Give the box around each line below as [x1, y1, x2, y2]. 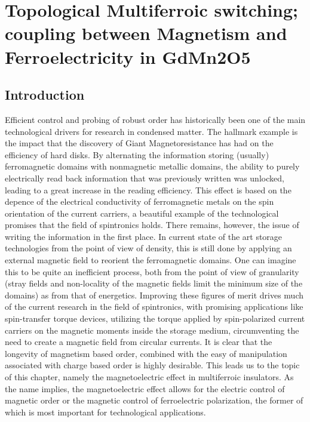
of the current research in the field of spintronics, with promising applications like [5, 300, 303, 313]
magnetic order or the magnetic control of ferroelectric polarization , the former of [5, 394, 303, 406]
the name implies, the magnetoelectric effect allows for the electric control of [5, 382, 285, 395]
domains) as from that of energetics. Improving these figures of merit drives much [5, 288, 303, 301]
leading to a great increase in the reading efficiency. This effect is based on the [5, 183, 291, 196]
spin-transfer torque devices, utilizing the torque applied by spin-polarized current [5, 312, 305, 325]
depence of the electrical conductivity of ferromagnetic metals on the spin [5, 195, 274, 208]
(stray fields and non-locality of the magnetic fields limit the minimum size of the [5, 277, 303, 289]
